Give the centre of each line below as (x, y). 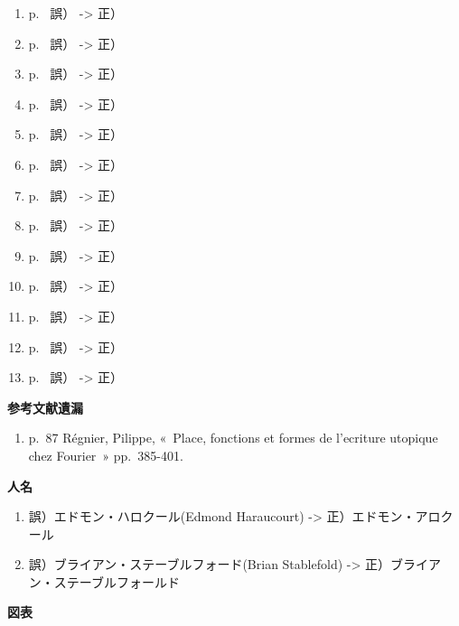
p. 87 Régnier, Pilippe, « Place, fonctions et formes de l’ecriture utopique (233, 438)
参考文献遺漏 (45, 407)
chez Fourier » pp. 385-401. (106, 455)
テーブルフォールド (123, 581)
